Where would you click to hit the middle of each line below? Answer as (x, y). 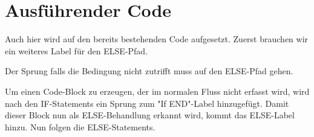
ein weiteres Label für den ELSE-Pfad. (77, 50)
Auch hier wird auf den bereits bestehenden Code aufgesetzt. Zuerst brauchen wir (157, 39)
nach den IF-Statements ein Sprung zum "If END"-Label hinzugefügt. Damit (147, 103)
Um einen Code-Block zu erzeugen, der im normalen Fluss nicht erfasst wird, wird (157, 91)
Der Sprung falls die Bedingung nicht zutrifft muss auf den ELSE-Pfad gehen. (149, 71)
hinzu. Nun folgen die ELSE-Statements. (80, 126)
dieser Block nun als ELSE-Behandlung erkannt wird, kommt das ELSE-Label (150, 115)
